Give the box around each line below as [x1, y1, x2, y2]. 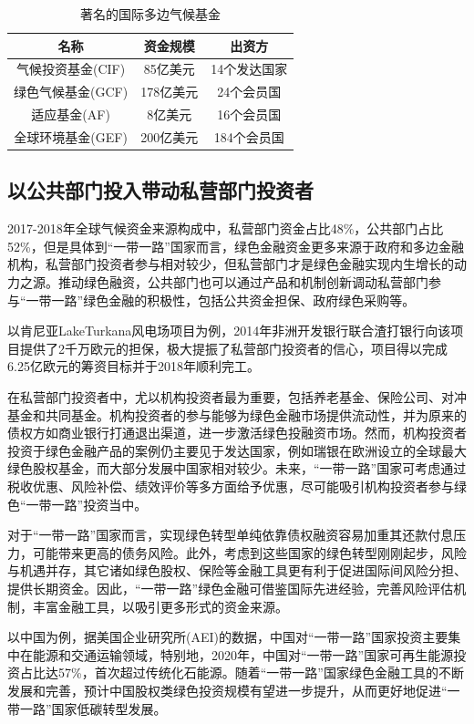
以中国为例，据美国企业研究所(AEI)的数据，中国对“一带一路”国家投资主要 [7, 627, 448, 646]
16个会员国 [217, 105, 282, 124]
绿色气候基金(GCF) [14, 82, 129, 101]
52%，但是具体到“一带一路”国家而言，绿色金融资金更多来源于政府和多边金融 [7, 236, 464, 255]
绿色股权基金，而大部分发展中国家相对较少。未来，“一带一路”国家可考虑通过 [7, 459, 467, 478]
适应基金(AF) [31, 105, 110, 124]
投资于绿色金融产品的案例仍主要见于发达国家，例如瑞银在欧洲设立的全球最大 [7, 440, 467, 460]
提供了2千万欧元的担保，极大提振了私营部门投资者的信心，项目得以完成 [19, 338, 448, 357]
